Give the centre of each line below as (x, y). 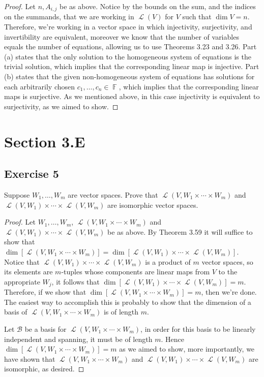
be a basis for (46, 328)
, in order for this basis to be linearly (198, 328)
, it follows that (76, 281)
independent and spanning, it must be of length (78, 339)
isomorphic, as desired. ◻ (44, 369)
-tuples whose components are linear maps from (136, 272)
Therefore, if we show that (45, 292)
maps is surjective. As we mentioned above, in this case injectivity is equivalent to (132, 96)
